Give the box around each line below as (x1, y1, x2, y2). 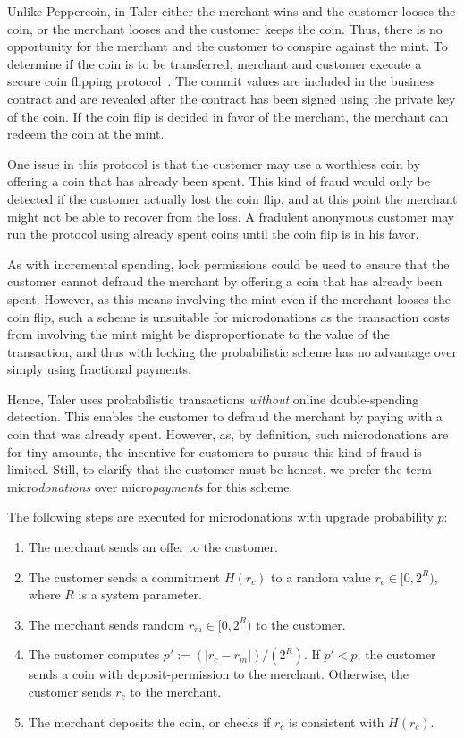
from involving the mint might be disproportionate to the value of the (7, 325, 390, 344)
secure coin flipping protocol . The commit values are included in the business (7, 72, 435, 90)
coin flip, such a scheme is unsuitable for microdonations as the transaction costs (7, 307, 450, 326)
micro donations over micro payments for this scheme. (7, 477, 293, 496)
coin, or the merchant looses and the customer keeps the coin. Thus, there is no (7, 19, 443, 38)
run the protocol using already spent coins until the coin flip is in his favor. (7, 225, 419, 243)
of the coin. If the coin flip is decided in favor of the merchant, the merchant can (7, 106, 449, 125)
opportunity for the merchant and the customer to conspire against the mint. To (7, 37, 448, 55)
